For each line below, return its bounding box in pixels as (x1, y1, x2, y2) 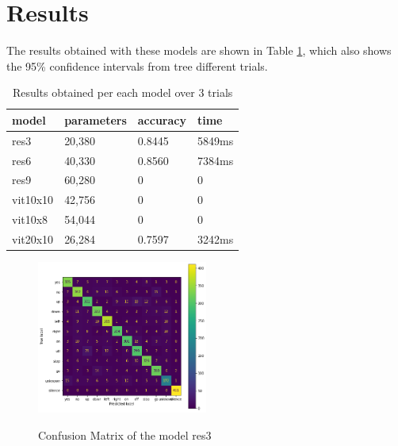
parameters (64, 111, 127, 128)
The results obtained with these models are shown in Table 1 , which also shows (6, 42, 392, 59)
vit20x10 (12, 230, 54, 247)
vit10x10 (12, 191, 54, 208)
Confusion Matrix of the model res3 (38, 426, 212, 443)
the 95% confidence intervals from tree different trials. (6, 57, 268, 74)
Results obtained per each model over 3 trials (12, 84, 233, 101)
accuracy (137, 111, 186, 128)
